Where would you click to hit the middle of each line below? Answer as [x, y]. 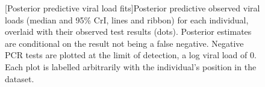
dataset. [20, 78]
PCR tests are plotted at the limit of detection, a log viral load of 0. [131, 55]
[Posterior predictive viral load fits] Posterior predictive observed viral [132, 8]
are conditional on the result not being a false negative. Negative [124, 43]
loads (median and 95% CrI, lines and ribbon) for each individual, [127, 19]
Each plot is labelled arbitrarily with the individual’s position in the [131, 66]
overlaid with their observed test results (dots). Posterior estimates [128, 31]
